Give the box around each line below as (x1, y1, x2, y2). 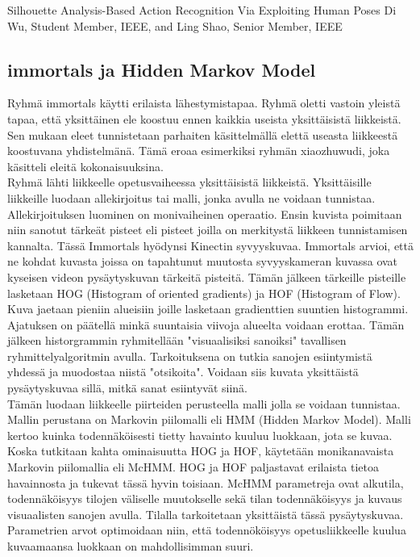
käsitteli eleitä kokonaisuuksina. (7, 157, 164, 174)
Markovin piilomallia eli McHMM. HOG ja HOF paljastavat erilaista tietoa (7, 459, 380, 475)
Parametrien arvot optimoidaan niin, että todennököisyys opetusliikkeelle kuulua (7, 521, 406, 538)
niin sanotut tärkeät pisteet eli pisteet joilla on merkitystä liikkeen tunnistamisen (7, 221, 408, 238)
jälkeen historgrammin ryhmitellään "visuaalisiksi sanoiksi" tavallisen (7, 332, 347, 349)
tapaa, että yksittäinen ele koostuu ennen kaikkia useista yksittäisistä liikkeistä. (7, 110, 401, 127)
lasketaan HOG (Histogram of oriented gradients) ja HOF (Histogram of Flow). (7, 284, 401, 301)
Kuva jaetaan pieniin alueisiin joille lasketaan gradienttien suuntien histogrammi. (7, 300, 409, 317)
